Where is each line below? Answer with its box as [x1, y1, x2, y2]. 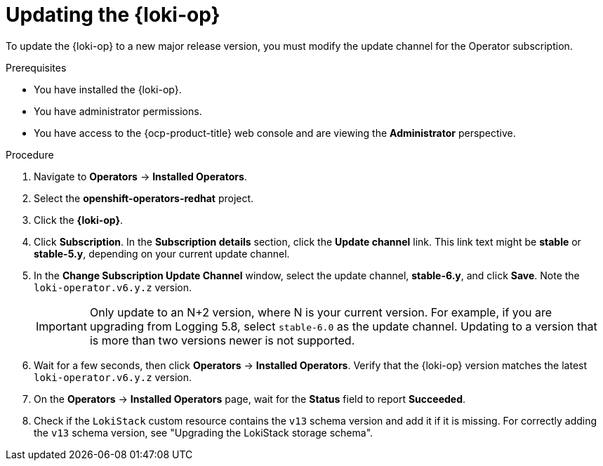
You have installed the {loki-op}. [34, 83, 182, 95]
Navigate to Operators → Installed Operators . [34, 170, 247, 182]
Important [36, 319, 87, 333]
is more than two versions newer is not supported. [89, 333, 355, 347]
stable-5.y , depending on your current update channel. [34, 247, 290, 260]
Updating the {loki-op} [6, 3, 220, 27]
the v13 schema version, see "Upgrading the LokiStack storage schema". [34, 426, 373, 439]
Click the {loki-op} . [34, 213, 124, 226]
